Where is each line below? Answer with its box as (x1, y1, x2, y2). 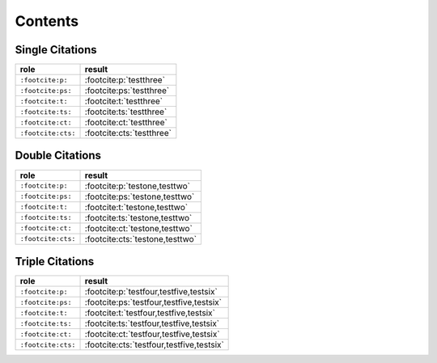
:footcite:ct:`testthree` (84, 117, 168, 129)
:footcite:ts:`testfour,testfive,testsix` (84, 318, 220, 329)
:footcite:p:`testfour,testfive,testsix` (84, 286, 218, 298)
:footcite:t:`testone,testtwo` (84, 201, 189, 213)
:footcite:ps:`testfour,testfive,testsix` (84, 297, 223, 308)
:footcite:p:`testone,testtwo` (84, 180, 190, 192)
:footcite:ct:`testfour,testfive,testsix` (84, 328, 220, 340)
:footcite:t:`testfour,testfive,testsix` (84, 307, 216, 319)
